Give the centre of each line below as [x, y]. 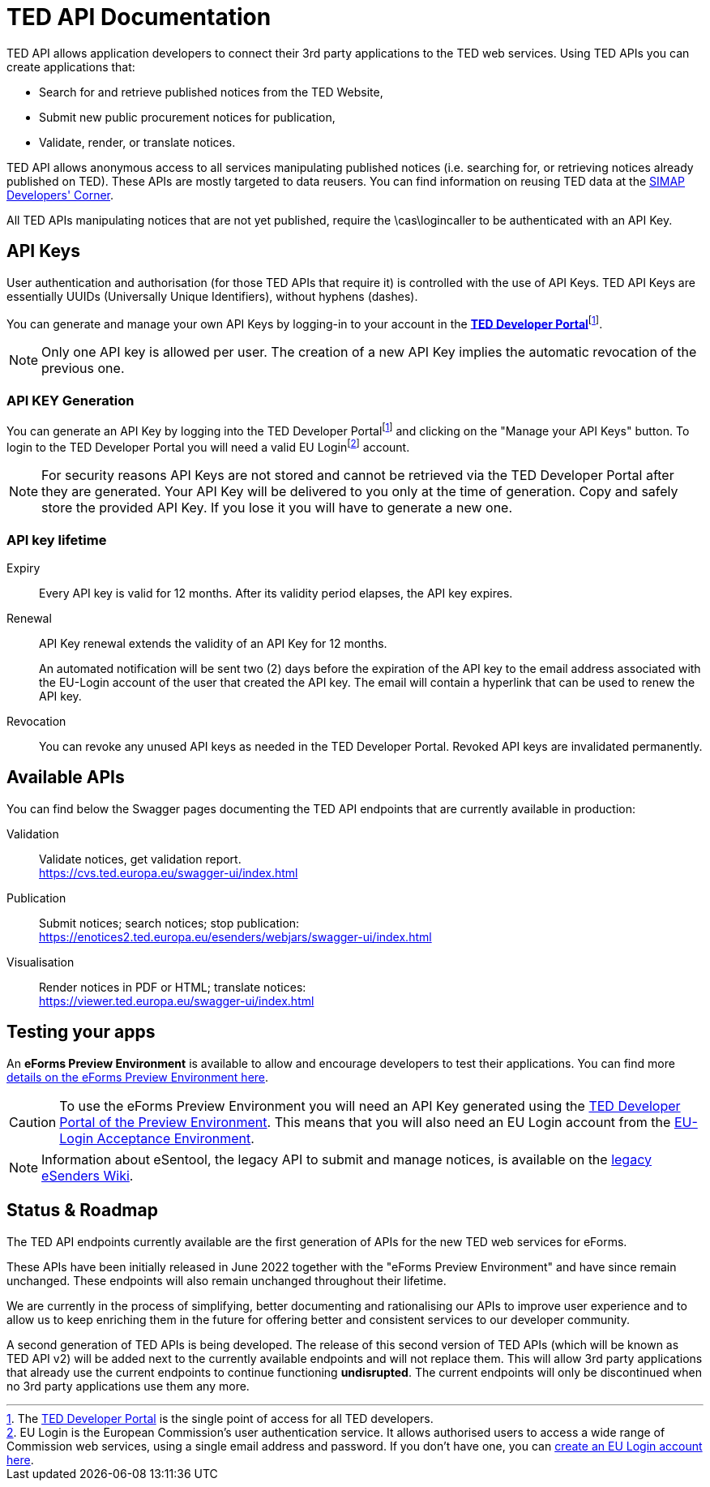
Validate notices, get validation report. [140, 859]
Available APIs [66, 778]
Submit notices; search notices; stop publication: [169, 923]
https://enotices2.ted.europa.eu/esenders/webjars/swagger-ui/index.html [235, 936]
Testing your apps [81, 1032]
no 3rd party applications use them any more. [128, 1386]
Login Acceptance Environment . [157, 1138]
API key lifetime [57, 540]
